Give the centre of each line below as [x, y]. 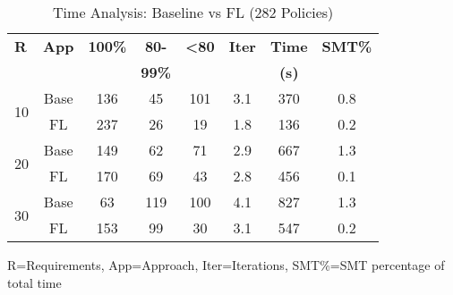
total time [34, 282]
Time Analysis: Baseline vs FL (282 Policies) [193, 12]
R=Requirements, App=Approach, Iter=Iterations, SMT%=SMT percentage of [226, 265]
